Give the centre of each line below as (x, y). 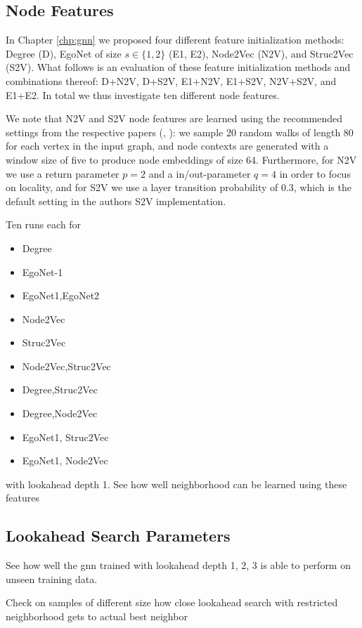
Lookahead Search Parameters (118, 536)
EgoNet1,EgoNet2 (61, 295)
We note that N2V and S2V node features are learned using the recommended (174, 118)
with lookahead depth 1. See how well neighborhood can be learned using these (176, 484)
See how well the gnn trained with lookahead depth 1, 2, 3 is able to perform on (178, 565)
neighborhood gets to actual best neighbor (97, 616)
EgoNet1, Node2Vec (65, 460)
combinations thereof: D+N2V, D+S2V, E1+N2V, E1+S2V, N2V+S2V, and (171, 80)
